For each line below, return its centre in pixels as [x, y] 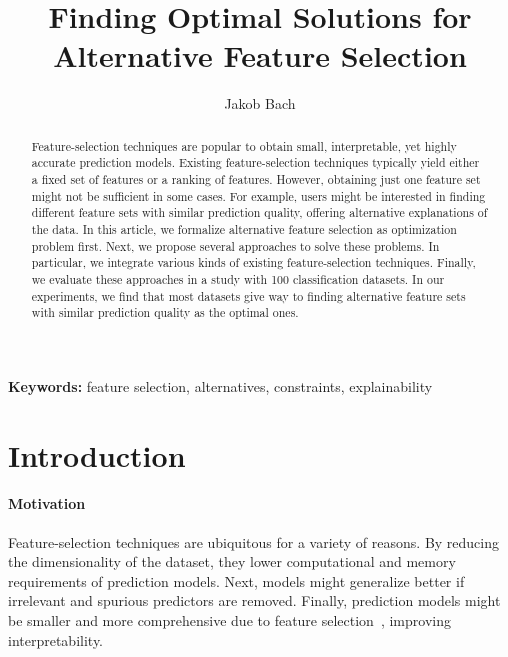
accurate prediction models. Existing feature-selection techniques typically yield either [255, 162]
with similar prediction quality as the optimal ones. [165, 312]
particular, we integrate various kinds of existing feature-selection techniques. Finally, [253, 262]
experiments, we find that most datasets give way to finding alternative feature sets [248, 295]
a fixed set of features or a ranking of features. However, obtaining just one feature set [256, 179]
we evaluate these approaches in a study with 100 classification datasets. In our [238, 278]
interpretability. [56, 639]
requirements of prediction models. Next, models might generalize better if [236, 580]
